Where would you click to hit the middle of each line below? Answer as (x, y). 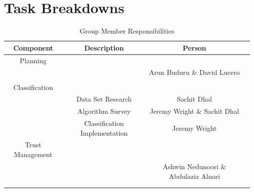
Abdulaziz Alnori (194, 176)
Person (195, 47)
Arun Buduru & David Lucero (194, 72)
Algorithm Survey (104, 111)
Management (33, 154)
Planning (33, 60)
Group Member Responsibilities (127, 31)
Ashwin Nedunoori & (194, 166)
